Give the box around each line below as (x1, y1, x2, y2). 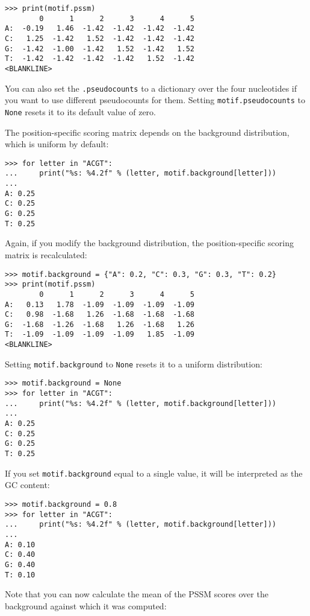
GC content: (5, 478, 50, 491)
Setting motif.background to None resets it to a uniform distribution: (5, 357, 262, 370)
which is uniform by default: (5, 138, 109, 150)
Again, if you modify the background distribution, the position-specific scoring (5, 237, 294, 249)
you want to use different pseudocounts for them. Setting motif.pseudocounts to (5, 94, 305, 106)
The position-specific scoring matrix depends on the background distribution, (5, 125, 290, 138)
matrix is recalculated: (5, 248, 87, 261)
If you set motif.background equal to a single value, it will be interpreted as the (5, 466, 303, 479)
